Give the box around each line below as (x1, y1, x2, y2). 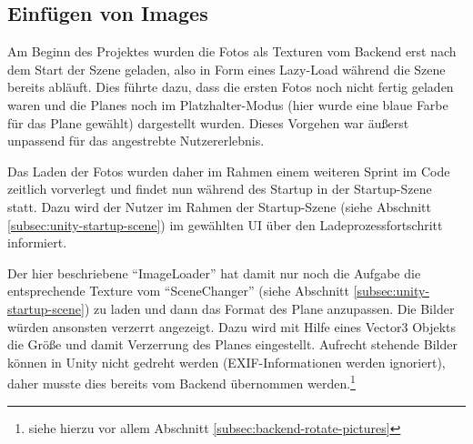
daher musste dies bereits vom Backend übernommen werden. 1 (7, 371, 356, 392)
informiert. (7, 233, 67, 252)
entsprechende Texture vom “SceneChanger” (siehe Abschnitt (7, 281, 349, 300)
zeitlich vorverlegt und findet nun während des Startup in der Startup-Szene (7, 179, 432, 198)
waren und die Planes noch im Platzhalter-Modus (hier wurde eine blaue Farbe (7, 95, 448, 114)
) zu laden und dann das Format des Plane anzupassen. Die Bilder (84, 298, 455, 318)
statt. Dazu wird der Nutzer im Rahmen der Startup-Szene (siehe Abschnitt (7, 197, 431, 216)
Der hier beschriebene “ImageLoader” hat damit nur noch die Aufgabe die (7, 263, 421, 282)
